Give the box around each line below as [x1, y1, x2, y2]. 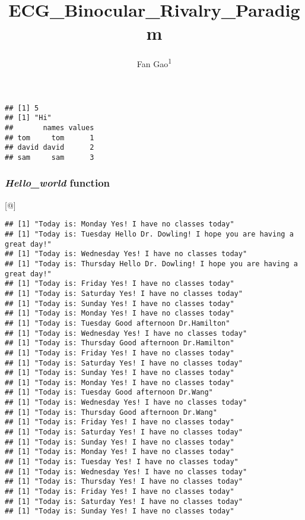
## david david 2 [5, 143, 94, 152]
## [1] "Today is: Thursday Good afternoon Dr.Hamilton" [5, 339, 234, 348]
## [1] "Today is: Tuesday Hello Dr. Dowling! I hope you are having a [5, 229, 294, 238]
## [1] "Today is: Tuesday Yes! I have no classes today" [5, 458, 239, 467]
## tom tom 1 [5, 133, 94, 142]
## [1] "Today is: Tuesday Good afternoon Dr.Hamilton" [5, 319, 230, 327]
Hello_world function [5, 175, 110, 190]
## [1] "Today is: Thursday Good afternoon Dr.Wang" [5, 408, 217, 417]
